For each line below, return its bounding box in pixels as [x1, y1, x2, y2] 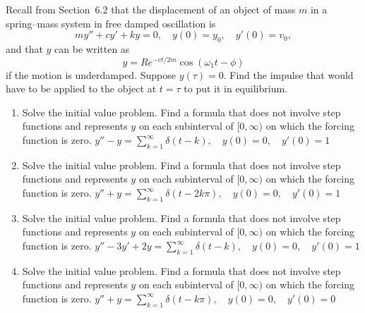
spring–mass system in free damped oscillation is [6, 16, 216, 30]
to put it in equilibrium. [184, 81, 287, 96]
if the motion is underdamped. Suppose [6, 67, 176, 82]
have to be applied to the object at [6, 81, 157, 96]
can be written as [54, 41, 130, 56]
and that [6, 41, 43, 56]
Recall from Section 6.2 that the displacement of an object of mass [6, 2, 296, 16]
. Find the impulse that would [223, 67, 354, 82]
